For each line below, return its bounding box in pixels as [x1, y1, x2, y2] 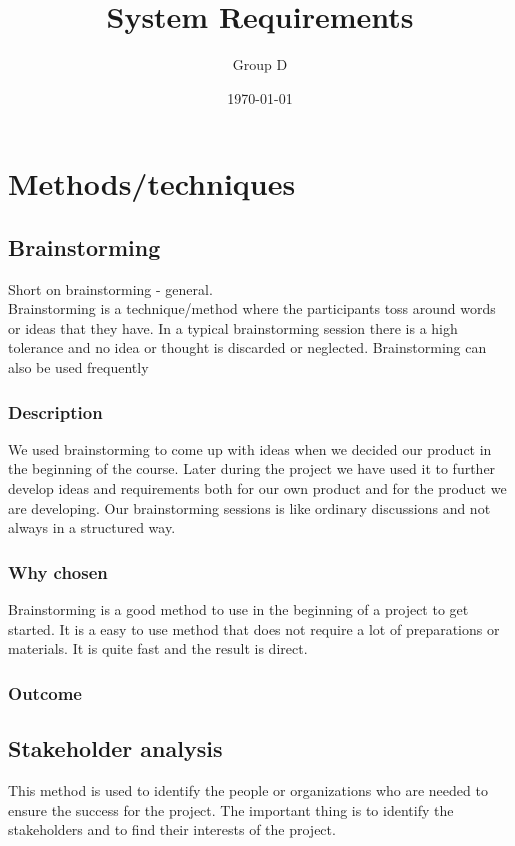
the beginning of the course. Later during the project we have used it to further [8, 458, 496, 479]
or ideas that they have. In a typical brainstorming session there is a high [8, 317, 458, 338]
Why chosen [8, 559, 108, 584]
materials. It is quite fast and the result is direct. [8, 638, 308, 659]
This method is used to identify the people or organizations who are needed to [8, 779, 488, 800]
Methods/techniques [8, 163, 296, 204]
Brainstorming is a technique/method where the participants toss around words [8, 298, 496, 319]
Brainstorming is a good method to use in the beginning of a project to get [8, 599, 469, 620]
